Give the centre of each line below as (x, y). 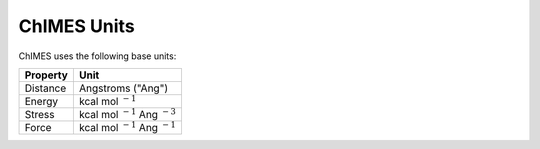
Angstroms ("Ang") (123, 88)
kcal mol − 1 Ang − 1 (127, 126)
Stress (39, 114)
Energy (41, 101)
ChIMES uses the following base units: (97, 56)
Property (46, 75)
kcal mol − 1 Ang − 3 (127, 113)
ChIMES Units (76, 26)
